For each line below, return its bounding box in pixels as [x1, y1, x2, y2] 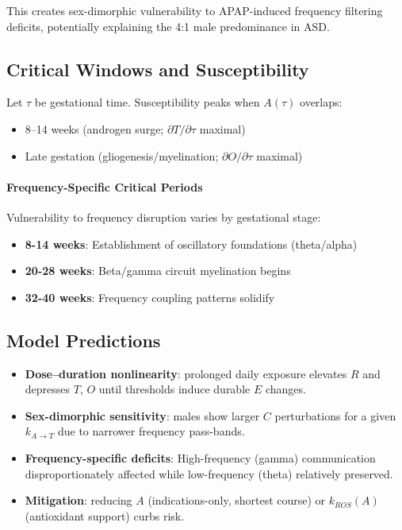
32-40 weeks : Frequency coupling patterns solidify [25, 288, 275, 305]
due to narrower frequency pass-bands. [57, 423, 245, 439]
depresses [25, 381, 71, 397]
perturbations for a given [274, 407, 396, 424]
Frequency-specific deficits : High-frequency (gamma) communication [25, 449, 376, 466]
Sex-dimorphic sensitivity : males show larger [25, 407, 260, 424]
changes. [265, 381, 306, 397]
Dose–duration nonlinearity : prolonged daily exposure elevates [25, 365, 347, 381]
